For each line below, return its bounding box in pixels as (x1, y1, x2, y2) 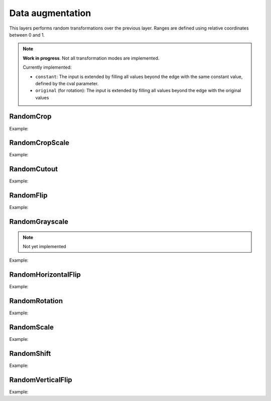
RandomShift (9, 349, 51, 358)
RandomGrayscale (9, 218, 69, 226)
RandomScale (9, 323, 54, 332)
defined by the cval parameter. (35, 80, 99, 86)
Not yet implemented (23, 244, 66, 250)
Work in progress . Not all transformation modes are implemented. (23, 55, 160, 61)
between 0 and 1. (9, 32, 45, 38)
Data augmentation (9, 8, 91, 19)
